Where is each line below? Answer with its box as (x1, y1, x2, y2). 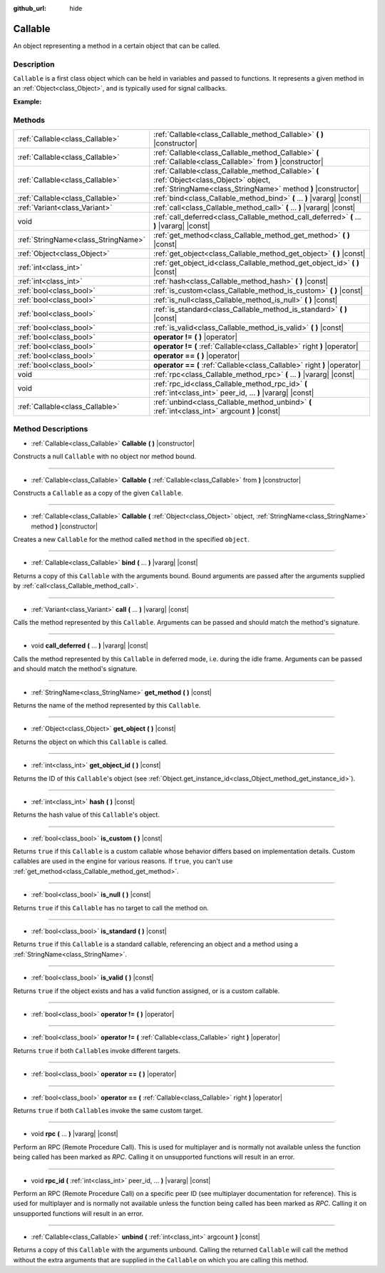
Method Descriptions (13, 424, 88, 434)
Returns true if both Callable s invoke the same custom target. (13, 1106, 203, 1114)
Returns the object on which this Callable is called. (13, 738, 168, 746)
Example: (13, 97, 42, 106)
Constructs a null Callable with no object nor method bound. (13, 452, 197, 461)
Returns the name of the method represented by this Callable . (13, 700, 201, 710)
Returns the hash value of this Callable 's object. (13, 810, 160, 819)
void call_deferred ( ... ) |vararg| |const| (31, 641, 149, 650)
